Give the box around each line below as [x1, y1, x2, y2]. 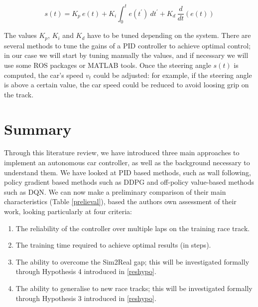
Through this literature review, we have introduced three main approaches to [4, 147, 240, 158]
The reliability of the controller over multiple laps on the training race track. [15, 223, 250, 233]
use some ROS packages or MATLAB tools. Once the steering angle [4, 59, 211, 70]
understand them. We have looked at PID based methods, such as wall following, [4, 167, 251, 177]
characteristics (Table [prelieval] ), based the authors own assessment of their [4, 196, 237, 207]
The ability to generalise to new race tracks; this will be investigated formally [15, 283, 253, 293]
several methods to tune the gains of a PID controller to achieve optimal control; [4, 40, 251, 50]
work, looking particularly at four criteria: [4, 206, 132, 216]
